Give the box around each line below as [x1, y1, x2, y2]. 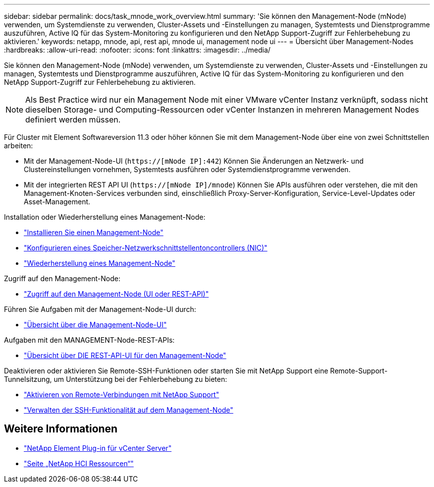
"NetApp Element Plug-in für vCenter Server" [24, 443, 172, 452]
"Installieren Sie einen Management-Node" [24, 228, 163, 237]
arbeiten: [4, 141, 33, 150]
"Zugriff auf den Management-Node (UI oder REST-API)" [24, 290, 209, 298]
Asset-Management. [24, 197, 91, 206]
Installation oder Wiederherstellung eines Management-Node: [4, 213, 206, 221]
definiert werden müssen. [25, 115, 121, 124]
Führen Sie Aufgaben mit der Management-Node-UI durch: [4, 305, 196, 313]
